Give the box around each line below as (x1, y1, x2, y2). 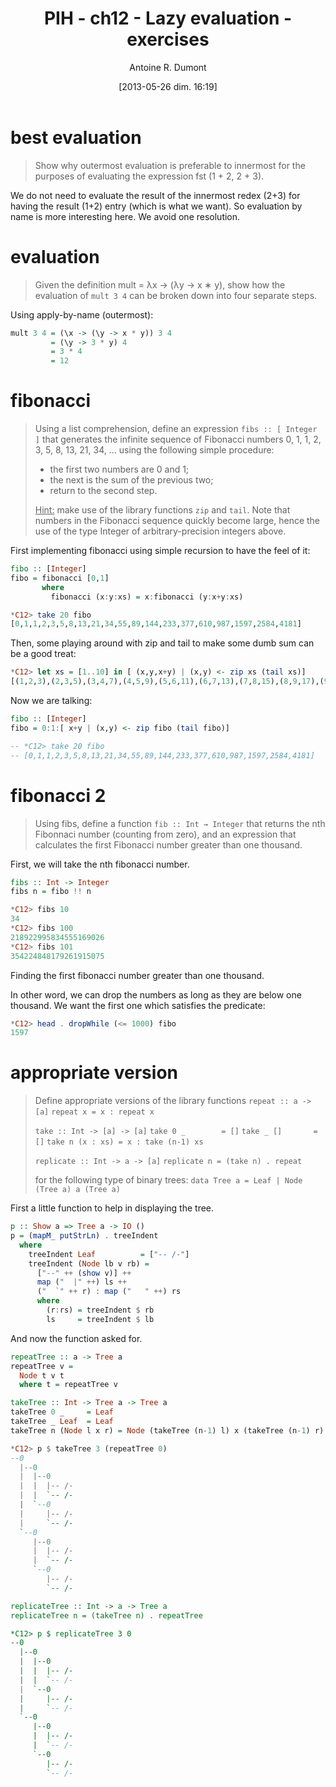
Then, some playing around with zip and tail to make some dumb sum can (10, 637, 315, 649)
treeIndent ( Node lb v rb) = (28, 1258, 150, 1269)
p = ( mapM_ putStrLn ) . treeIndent (10, 1231, 159, 1241)
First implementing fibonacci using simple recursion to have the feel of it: (10, 545, 311, 557)
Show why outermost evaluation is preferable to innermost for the (34, 159, 306, 171)
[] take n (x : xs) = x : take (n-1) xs (34, 1137, 204, 1147)
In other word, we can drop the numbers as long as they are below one (10, 988, 302, 1001)
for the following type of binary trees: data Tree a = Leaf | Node (34, 1174, 303, 1186)
